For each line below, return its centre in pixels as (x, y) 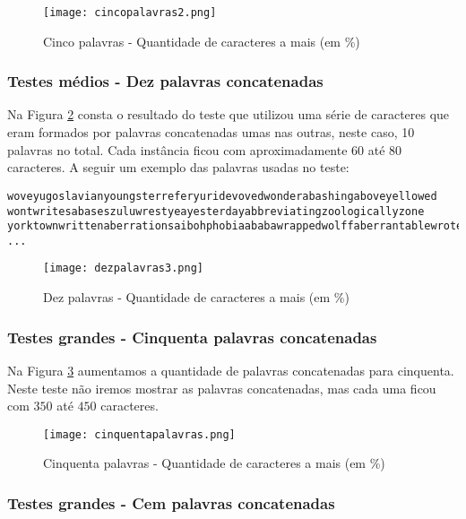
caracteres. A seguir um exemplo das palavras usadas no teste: (178, 167)
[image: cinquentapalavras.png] (139, 434)
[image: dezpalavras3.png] (123, 268)
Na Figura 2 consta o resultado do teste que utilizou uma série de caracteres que (229, 114)
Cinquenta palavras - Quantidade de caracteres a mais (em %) (214, 463)
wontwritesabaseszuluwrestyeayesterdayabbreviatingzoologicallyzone (216, 211)
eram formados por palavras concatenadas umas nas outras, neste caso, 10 (211, 132)
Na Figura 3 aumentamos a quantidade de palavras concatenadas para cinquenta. (231, 370)
